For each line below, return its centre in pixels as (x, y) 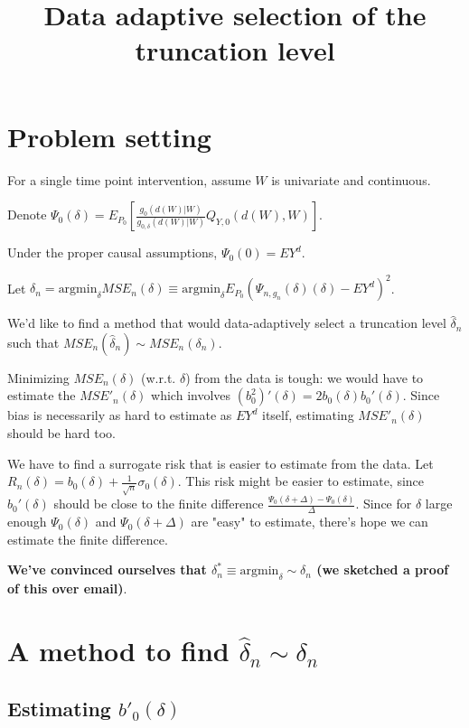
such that (33, 342)
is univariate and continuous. (351, 179)
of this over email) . (67, 588)
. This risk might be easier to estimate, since (301, 481)
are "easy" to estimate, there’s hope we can (310, 522)
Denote (27, 215)
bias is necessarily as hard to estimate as (120, 415)
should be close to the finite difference (159, 504)
